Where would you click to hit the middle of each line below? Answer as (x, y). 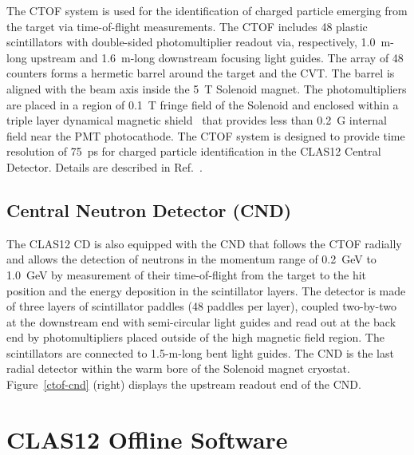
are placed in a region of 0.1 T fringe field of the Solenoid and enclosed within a (203, 104)
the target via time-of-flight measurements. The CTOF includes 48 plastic (187, 26)
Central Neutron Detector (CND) (149, 210)
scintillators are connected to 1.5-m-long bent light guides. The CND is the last (200, 352)
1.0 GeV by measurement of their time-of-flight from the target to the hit (187, 274)
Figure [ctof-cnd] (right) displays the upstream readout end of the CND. (184, 384)
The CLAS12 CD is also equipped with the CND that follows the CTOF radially (204, 243)
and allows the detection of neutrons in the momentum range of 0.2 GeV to (191, 259)
